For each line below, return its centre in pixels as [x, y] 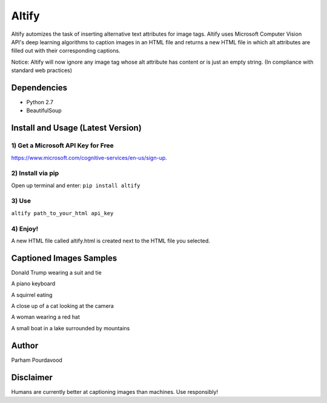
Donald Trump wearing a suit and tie [57, 272]
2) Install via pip [35, 173]
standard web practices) [42, 70]
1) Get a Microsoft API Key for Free [63, 145]
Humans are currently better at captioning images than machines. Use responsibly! [114, 391]
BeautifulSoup [44, 111]
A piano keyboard [33, 284]
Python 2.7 [40, 102]
